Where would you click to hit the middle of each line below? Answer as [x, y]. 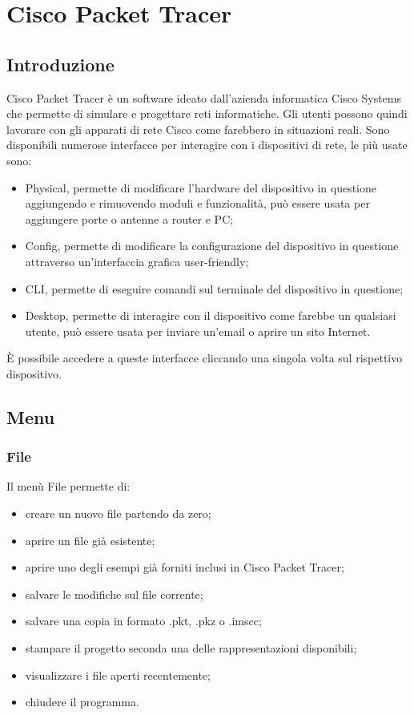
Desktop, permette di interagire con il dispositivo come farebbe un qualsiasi [211, 315]
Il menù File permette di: [68, 486]
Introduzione [60, 64]
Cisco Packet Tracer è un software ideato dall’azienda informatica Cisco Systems [204, 97]
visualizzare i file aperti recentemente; [118, 675]
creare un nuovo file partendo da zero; [118, 513]
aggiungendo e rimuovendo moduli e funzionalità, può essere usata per [197, 203]
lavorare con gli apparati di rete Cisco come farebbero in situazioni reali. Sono [198, 129]
